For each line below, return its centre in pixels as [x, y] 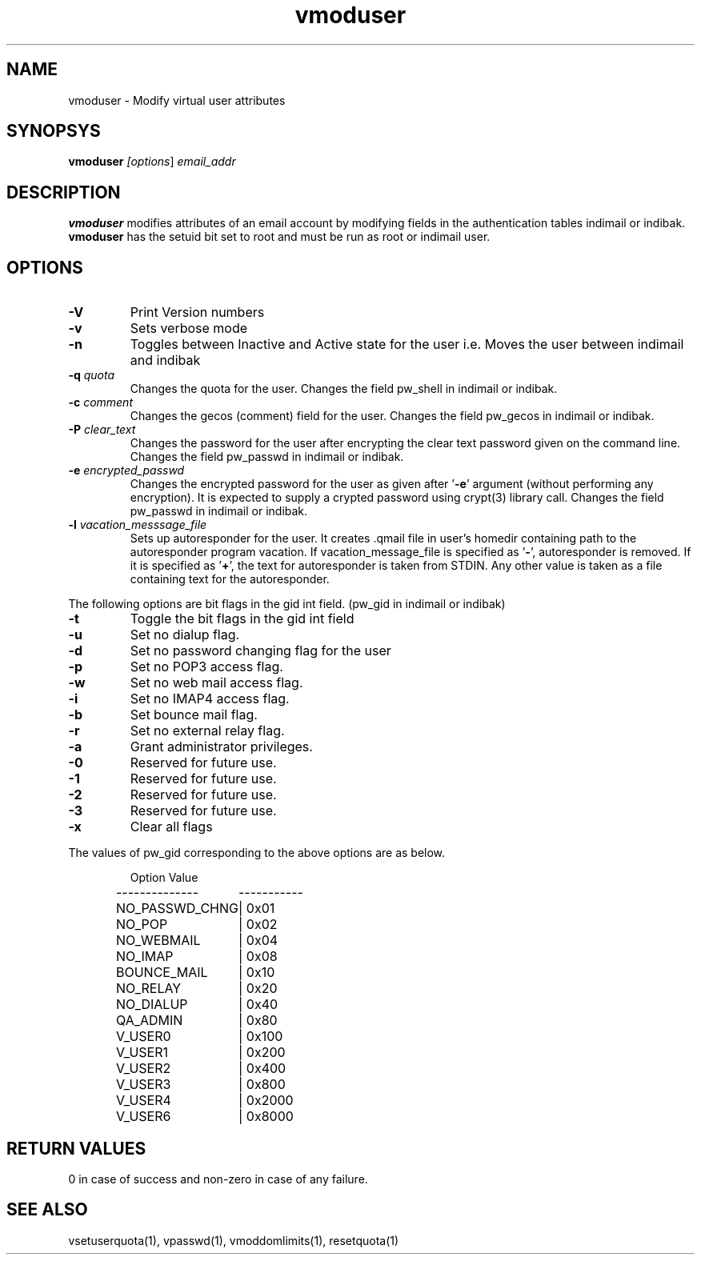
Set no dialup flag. [185, 635]
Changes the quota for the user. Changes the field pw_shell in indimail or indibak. [344, 389]
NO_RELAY [148, 989]
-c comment [100, 402]
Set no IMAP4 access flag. [210, 699]
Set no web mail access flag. [216, 683]
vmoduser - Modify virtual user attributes [177, 100]
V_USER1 [142, 1053]
